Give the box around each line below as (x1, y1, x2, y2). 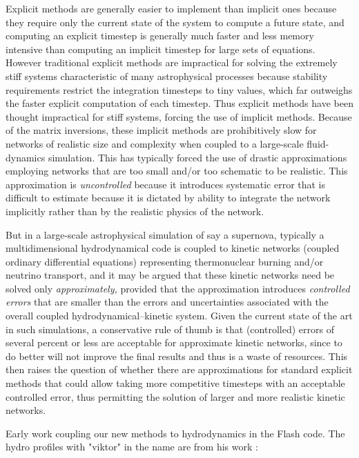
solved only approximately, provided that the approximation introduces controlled (6, 281, 350, 295)
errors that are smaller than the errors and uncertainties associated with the (6, 295, 329, 309)
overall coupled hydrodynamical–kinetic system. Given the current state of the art (6, 308, 353, 323)
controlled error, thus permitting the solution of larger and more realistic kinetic (6, 389, 345, 404)
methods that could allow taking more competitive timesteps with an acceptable (6, 376, 345, 390)
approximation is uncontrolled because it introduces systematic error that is (6, 177, 326, 191)
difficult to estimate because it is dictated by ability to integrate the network (6, 190, 331, 205)
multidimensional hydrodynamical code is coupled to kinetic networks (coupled (6, 241, 340, 255)
